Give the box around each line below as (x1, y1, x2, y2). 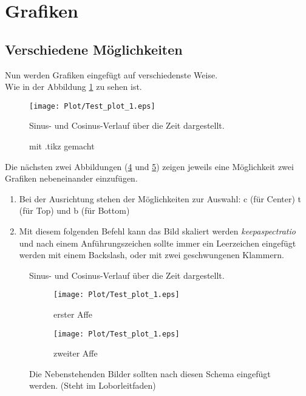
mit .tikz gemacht (29, 140, 95, 152)
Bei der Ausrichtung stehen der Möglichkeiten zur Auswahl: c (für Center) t (19, 192, 301, 205)
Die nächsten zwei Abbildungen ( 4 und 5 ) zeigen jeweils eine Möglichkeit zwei (5, 160, 294, 172)
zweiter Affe (53, 347, 98, 360)
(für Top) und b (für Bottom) (19, 204, 130, 217)
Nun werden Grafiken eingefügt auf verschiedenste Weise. (5, 68, 218, 81)
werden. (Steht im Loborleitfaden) (29, 379, 156, 392)
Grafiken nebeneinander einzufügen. (5, 172, 138, 185)
